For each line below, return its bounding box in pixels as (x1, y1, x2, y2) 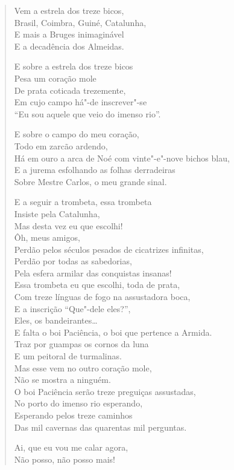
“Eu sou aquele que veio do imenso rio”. (14, 107, 161, 120)
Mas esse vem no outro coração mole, (14, 361, 152, 374)
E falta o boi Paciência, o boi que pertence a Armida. (14, 325, 212, 338)
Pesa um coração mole (14, 71, 96, 84)
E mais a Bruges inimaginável (14, 28, 124, 41)
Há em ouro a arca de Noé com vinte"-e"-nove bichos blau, (14, 151, 230, 164)
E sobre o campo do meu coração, (14, 128, 139, 140)
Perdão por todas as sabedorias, (14, 255, 132, 267)
